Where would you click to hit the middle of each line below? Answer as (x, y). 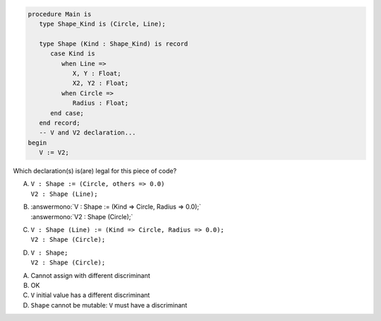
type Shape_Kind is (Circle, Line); (102, 24)
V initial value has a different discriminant (90, 295)
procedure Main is (60, 14)
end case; (67, 113)
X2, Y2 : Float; (101, 83)
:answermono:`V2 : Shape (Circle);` (82, 216)
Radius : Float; (101, 103)
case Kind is (73, 54)
